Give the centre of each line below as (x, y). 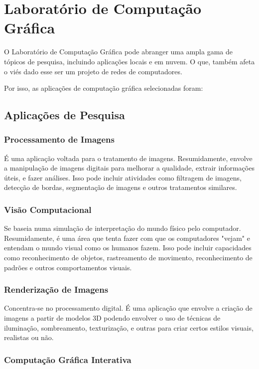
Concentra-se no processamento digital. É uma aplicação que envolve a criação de (128, 308)
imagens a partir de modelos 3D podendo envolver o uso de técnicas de (112, 318)
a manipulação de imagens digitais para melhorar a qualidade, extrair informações (129, 168)
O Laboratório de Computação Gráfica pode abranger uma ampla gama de (119, 52)
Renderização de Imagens (56, 289)
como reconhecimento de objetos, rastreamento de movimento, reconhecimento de (128, 258)
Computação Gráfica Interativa (68, 359)
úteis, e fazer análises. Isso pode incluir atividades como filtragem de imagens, (123, 177)
